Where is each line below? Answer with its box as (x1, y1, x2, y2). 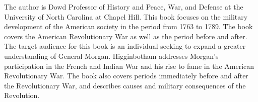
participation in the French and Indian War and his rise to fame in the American (4, 60, 254, 71)
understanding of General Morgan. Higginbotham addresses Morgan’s (4, 50, 219, 61)
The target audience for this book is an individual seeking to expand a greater (4, 41, 246, 51)
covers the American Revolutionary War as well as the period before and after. (4, 31, 247, 41)
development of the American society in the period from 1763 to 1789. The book (4, 21, 253, 32)
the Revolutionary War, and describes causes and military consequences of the (4, 80, 246, 90)
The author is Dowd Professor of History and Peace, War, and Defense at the (4, 2, 243, 12)
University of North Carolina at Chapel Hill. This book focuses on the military (4, 11, 248, 22)
